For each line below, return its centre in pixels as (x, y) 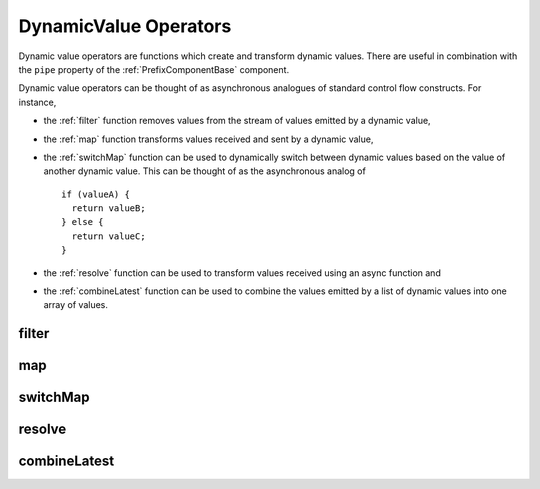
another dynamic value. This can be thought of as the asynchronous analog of (205, 171)
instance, (37, 102)
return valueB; (108, 208)
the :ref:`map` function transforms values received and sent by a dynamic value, (208, 139)
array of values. (76, 305)
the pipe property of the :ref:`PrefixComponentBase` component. (154, 69)
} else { (82, 222)
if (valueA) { (95, 194)
